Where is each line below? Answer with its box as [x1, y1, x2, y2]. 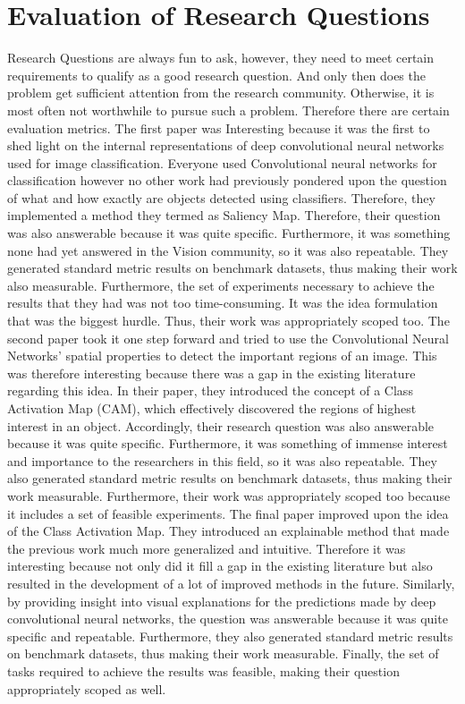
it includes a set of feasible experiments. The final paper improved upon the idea [7, 504, 449, 522]
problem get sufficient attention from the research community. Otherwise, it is [7, 83, 435, 102]
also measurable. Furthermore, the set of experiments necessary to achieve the [7, 276, 435, 294]
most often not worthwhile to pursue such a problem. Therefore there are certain [7, 100, 450, 119]
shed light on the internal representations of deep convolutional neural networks [7, 136, 444, 155]
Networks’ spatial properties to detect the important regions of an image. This [7, 346, 437, 365]
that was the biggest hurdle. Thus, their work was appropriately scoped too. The [7, 311, 450, 330]
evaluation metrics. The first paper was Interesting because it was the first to [7, 118, 430, 137]
